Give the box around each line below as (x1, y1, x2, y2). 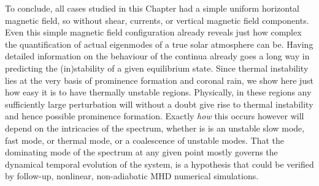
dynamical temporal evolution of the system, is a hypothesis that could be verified (5, 157, 314, 170)
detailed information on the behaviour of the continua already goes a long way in (5, 50, 310, 62)
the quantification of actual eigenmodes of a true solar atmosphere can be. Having (5, 37, 313, 50)
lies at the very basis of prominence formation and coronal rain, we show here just (5, 73, 314, 86)
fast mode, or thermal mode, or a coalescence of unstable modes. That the (5, 133, 284, 146)
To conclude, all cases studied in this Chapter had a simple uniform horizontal (5, 2, 300, 14)
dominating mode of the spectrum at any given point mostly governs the (5, 146, 278, 158)
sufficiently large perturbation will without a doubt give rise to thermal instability (5, 97, 313, 110)
